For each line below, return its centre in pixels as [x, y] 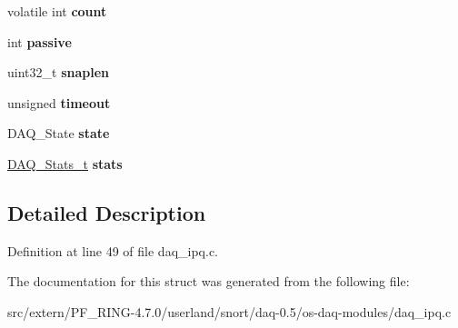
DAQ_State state [59, 133]
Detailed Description [107, 212]
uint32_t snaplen [58, 72]
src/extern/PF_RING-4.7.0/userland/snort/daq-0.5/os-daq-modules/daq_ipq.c [229, 311]
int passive [40, 41]
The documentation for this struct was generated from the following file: [209, 281]
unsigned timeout [59, 102]
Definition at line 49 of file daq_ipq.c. [113, 250]
